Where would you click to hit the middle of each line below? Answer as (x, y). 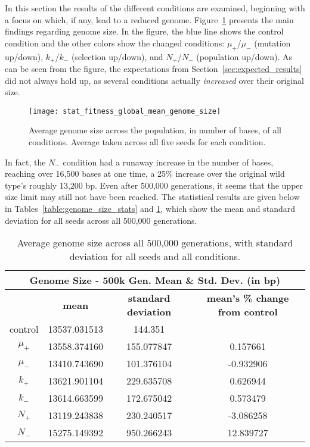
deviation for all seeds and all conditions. (155, 257)
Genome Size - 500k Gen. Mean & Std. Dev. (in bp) (155, 280)
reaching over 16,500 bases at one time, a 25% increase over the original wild (145, 174)
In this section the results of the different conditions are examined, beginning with (155, 8)
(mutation (272, 43)
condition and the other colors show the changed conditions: (115, 43)
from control (248, 312)
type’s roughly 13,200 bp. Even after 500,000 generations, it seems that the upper (154, 185)
